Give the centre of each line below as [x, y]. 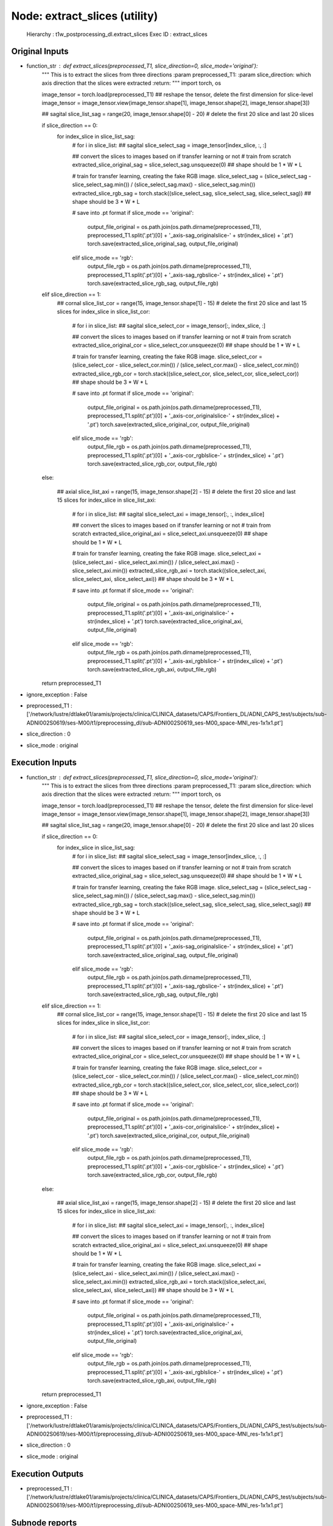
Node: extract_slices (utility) [85, 16]
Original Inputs [40, 52]
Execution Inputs [44, 763]
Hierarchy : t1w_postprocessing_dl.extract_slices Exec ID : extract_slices [117, 34]
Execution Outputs [47, 1474]
